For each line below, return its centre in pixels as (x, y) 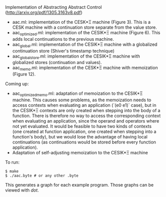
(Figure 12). (24, 74)
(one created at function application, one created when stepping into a (84, 131)
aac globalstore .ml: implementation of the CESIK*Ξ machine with (76, 57)
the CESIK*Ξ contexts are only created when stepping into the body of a (86, 110)
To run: (12, 162)
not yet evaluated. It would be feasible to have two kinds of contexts (82, 126)
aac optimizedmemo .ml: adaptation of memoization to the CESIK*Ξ (77, 94)
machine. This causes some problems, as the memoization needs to (82, 100)
